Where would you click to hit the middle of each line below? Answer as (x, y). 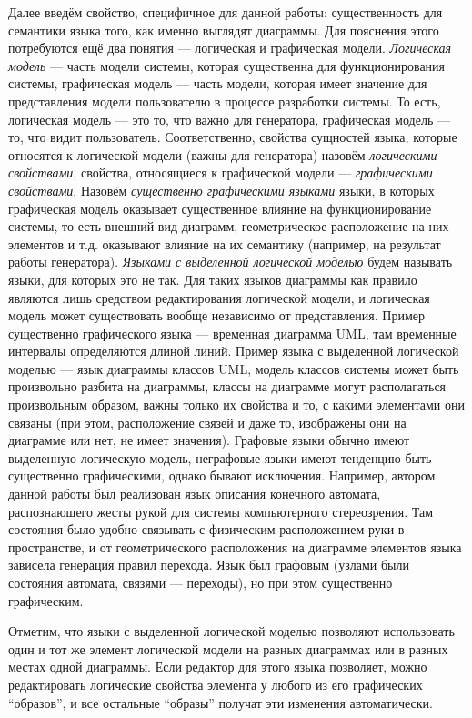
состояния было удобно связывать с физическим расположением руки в (206, 529)
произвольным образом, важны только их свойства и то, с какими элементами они (236, 405)
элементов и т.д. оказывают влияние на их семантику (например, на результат (225, 243)
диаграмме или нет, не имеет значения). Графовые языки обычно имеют (209, 440)
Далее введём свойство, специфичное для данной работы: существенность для (226, 12)
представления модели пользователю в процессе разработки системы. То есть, (225, 101)
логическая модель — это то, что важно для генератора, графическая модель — (229, 119)
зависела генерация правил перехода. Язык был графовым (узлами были (209, 565)
